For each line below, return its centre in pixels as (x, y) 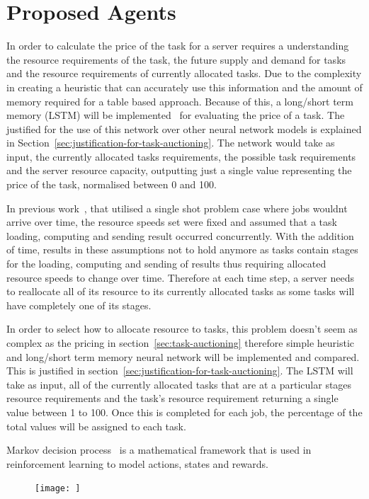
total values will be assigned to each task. (96, 426)
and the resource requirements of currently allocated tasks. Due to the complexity (184, 73)
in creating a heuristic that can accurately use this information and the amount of (184, 87)
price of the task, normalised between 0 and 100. (112, 184)
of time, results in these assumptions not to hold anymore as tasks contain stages (182, 249)
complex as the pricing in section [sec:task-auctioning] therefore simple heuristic (181, 343)
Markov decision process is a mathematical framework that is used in (159, 450)
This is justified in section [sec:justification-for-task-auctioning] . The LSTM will (180, 371)
